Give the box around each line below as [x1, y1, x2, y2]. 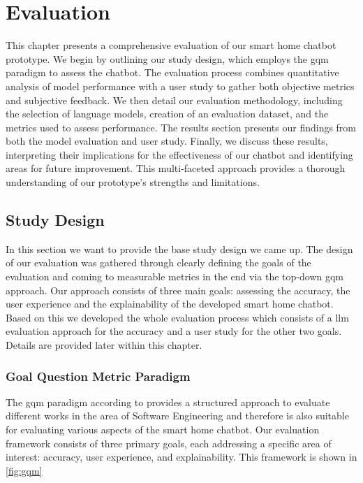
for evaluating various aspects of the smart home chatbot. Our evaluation [6, 422, 320, 437]
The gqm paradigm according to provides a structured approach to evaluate [6, 394, 330, 409]
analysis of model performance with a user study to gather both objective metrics [6, 78, 355, 93]
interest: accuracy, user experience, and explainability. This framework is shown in [6, 449, 357, 464]
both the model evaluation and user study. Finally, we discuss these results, [6, 134, 328, 148]
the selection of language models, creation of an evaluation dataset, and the [6, 106, 329, 121]
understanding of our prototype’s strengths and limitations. [6, 175, 260, 189]
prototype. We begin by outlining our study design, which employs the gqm [6, 51, 329, 66]
